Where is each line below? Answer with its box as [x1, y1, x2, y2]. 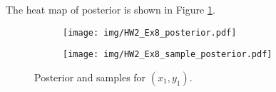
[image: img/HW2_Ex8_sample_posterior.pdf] [63, 49, 272, 60]
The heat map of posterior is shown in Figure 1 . [6, 2, 215, 16]
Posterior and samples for [34, 69, 146, 84]
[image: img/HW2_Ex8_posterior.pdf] [63, 27, 237, 38]
